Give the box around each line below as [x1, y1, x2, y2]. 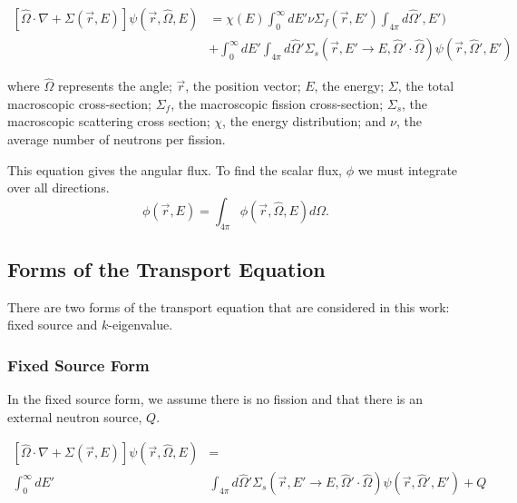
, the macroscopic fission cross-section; [171, 94, 384, 113]
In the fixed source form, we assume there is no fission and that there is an [7, 390, 423, 409]
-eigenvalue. [108, 315, 173, 334]
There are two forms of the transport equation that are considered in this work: [7, 297, 450, 316]
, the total [397, 76, 454, 95]
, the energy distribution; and [222, 112, 386, 131]
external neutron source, [7, 407, 142, 426]
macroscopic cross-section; [7, 94, 152, 113]
